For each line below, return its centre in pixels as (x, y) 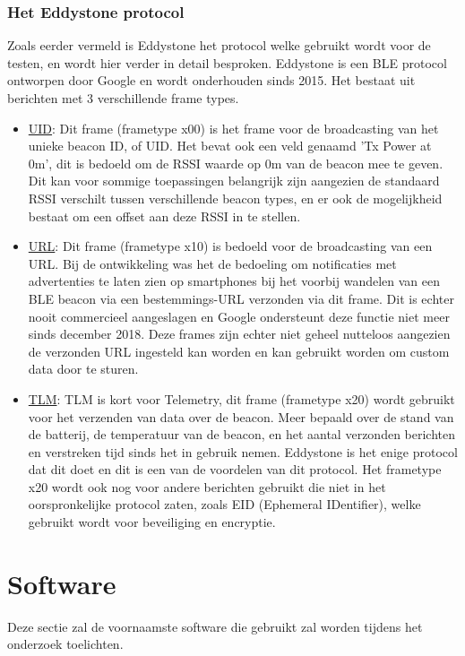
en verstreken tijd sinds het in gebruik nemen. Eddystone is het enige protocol (243, 451)
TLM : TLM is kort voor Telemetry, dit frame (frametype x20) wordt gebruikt (241, 398)
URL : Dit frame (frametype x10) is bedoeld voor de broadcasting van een (230, 246)
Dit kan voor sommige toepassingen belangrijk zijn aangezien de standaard (234, 181)
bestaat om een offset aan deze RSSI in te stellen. (164, 216)
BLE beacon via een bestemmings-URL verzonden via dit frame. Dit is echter (241, 298)
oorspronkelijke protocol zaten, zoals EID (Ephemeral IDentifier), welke (224, 504)
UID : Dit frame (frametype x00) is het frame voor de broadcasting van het (233, 128)
